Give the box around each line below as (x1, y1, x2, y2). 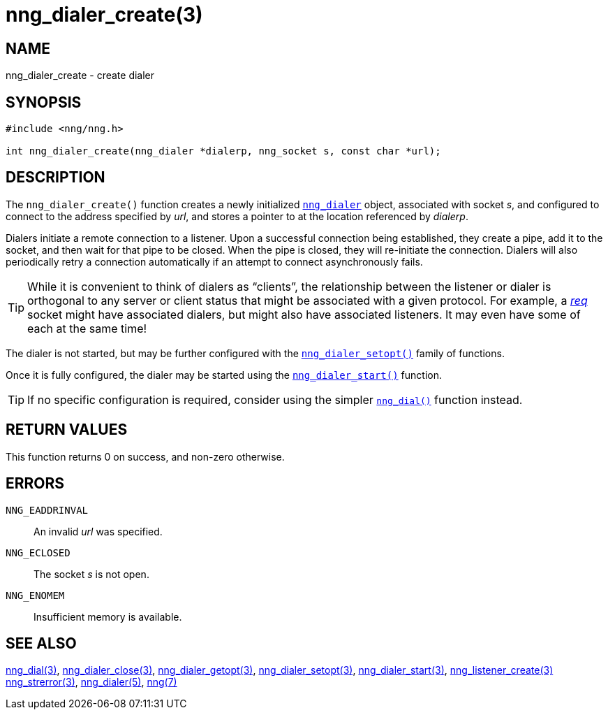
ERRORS (6, 475, 65, 493)
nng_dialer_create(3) (6, 3, 203, 27)
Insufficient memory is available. (34, 610, 182, 623)
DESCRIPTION (6, 168, 105, 187)
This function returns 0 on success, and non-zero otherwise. (6, 450, 285, 463)
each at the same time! (27, 321, 147, 335)
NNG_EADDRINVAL (6, 504, 89, 516)
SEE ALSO (6, 634, 77, 652)
